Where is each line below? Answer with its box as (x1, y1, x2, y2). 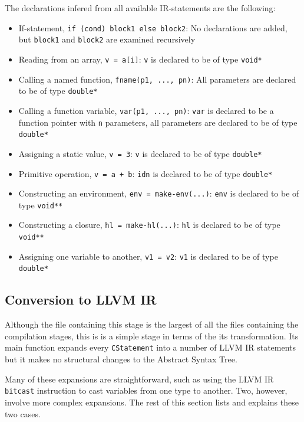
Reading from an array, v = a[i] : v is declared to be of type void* (18, 53, 262, 65)
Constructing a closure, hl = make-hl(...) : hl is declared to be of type (18, 218, 280, 231)
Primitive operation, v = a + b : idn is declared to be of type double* (18, 167, 273, 179)
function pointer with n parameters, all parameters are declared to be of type (18, 116, 298, 128)
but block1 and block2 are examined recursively (18, 33, 196, 45)
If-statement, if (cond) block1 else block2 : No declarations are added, (18, 21, 288, 34)
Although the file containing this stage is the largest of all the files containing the (5, 318, 299, 331)
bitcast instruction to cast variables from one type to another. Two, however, (5, 384, 288, 397)
